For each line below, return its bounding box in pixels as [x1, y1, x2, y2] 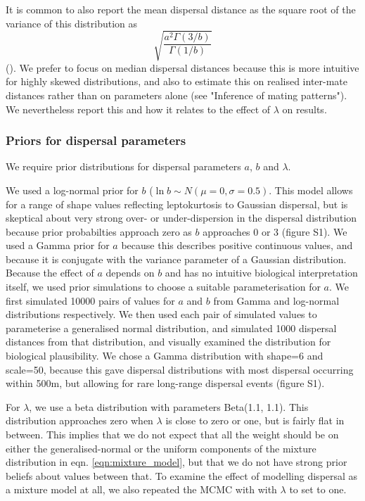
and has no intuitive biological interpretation [165, 265, 358, 280]
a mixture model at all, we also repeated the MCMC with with [6, 482, 277, 497]
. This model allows [269, 182, 353, 197]
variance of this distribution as [6, 15, 137, 30]
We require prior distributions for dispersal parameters [6, 159, 241, 174]
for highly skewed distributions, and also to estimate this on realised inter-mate [6, 74, 348, 89]
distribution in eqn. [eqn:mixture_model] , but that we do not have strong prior [6, 455, 347, 469]
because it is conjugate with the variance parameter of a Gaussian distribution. [6, 251, 347, 266]
